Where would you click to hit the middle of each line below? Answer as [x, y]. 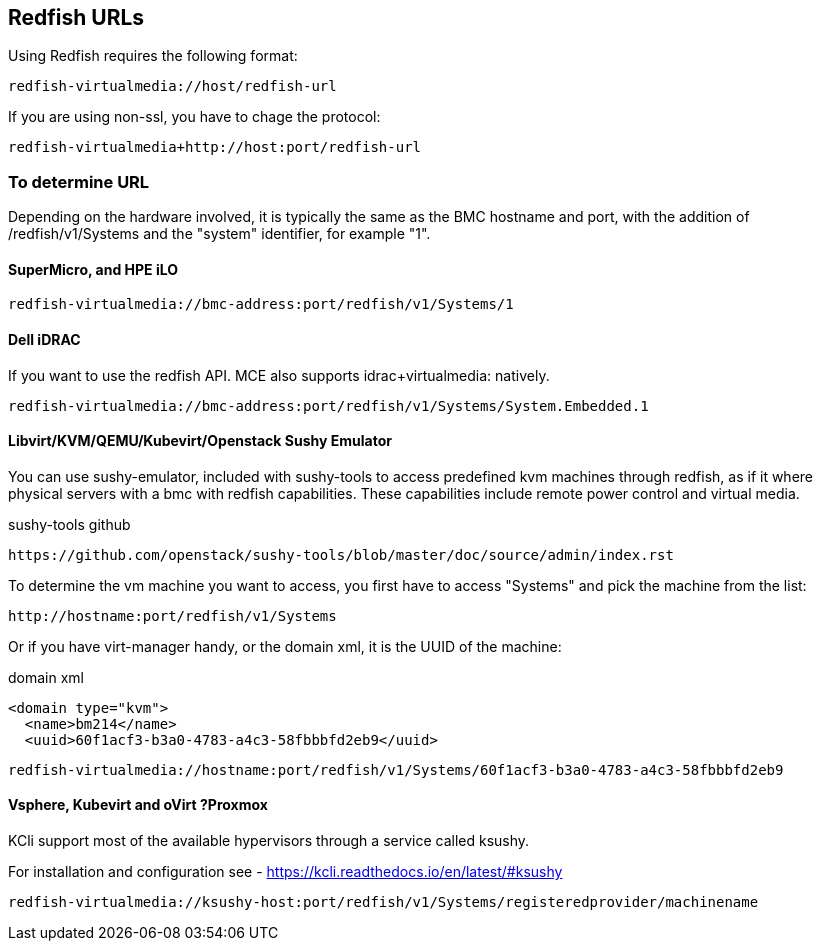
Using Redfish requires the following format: [153, 56]
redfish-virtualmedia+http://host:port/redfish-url [215, 147]
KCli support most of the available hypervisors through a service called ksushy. [269, 841]
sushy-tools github [69, 524]
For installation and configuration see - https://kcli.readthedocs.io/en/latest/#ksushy [285, 872]
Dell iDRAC [44, 339]
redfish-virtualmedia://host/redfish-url [172, 86]
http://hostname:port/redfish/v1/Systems [172, 615]
